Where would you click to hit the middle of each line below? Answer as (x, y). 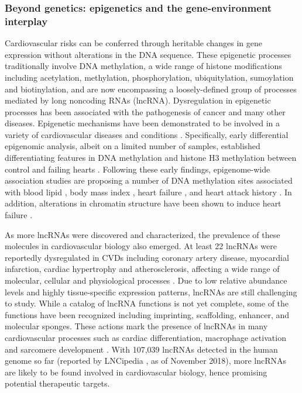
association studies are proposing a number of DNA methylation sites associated (149, 180)
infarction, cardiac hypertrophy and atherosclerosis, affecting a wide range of (142, 269)
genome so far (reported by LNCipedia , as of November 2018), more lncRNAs (146, 361)
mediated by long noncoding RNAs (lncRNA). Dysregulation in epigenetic (138, 100)
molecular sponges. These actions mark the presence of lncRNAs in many (136, 326)
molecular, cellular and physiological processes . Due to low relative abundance (146, 280)
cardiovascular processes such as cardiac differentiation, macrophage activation (145, 337)
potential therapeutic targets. (57, 383)
